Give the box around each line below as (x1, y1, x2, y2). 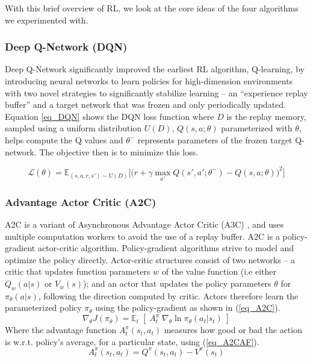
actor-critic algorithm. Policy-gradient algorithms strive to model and (37, 242, 294, 254)
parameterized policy (5, 301, 82, 314)
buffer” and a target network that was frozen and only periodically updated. (5, 98, 286, 111)
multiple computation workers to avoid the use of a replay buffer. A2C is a (5, 229, 280, 242)
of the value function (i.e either (161, 265, 276, 278)
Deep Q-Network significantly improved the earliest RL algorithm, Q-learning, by (5, 63, 305, 75)
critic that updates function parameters (5, 265, 150, 278)
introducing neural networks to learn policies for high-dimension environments (5, 75, 293, 87)
